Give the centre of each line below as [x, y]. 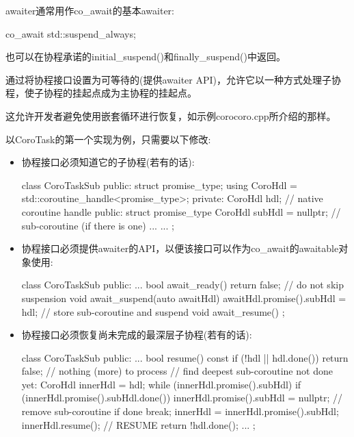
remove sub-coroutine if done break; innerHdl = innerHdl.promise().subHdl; [180, 411]
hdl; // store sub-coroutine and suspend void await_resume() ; [153, 311]
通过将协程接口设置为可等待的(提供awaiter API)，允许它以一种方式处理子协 [174, 79]
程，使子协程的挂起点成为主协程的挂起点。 [101, 93]
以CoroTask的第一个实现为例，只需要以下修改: [108, 139]
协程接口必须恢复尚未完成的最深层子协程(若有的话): [137, 335]
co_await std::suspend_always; [71, 33]
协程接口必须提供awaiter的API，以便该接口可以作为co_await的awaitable [180, 248]
